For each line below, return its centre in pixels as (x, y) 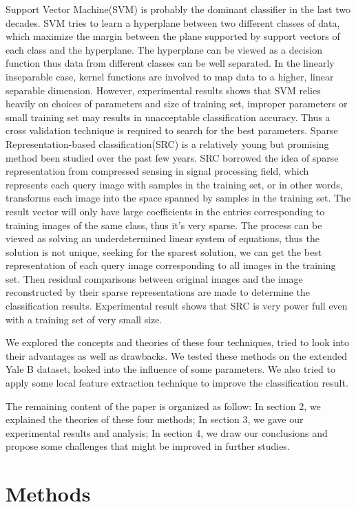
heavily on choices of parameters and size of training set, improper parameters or (177, 104)
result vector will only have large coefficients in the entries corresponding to (165, 211)
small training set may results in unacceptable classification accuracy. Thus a (168, 117)
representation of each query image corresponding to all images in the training (171, 265)
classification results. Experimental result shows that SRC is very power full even (177, 306)
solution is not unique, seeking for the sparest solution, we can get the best (164, 251)
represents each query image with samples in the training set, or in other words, (174, 184)
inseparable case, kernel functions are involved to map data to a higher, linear (170, 76)
